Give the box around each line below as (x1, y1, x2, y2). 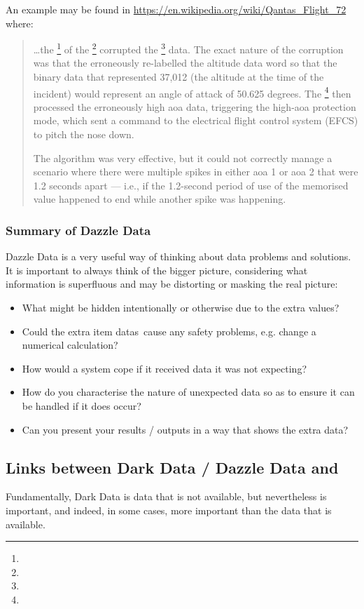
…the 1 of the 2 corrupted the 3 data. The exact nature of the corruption (33, 40, 344, 56)
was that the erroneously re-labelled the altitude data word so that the (33, 55, 337, 70)
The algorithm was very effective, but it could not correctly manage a (33, 150, 332, 165)
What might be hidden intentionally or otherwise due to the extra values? (22, 300, 339, 315)
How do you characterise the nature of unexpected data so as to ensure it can (22, 384, 355, 399)
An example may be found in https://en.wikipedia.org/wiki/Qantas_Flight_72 (6, 2, 346, 16)
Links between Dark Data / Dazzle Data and (6, 456, 339, 478)
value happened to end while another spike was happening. (33, 192, 286, 206)
